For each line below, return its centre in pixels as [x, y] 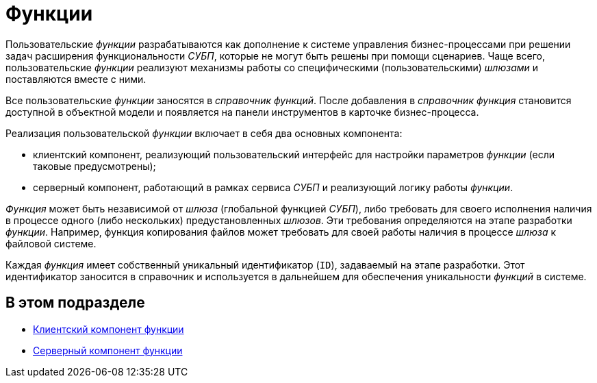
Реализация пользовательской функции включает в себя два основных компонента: [204, 133]
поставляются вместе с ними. [76, 79]
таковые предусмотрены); [94, 166]
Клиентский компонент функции [109, 329]
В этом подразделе [75, 303]
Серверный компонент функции [108, 350]
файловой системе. [51, 243]
